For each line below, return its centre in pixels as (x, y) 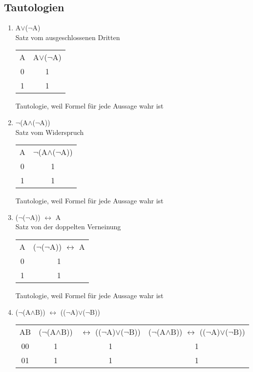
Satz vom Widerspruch (50, 132)
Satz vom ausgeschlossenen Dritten (68, 37)
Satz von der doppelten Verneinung (68, 227)
